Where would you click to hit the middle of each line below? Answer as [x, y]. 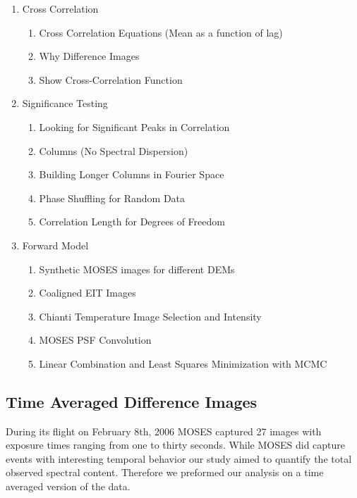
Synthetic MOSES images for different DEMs [137, 269]
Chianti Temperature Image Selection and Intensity [150, 316]
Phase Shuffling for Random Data [112, 198]
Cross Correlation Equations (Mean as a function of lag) [161, 32]
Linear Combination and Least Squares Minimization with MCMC [183, 363]
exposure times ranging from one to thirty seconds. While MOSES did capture [176, 445]
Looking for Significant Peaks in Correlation [134, 126]
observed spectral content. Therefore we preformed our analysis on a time [165, 472]
